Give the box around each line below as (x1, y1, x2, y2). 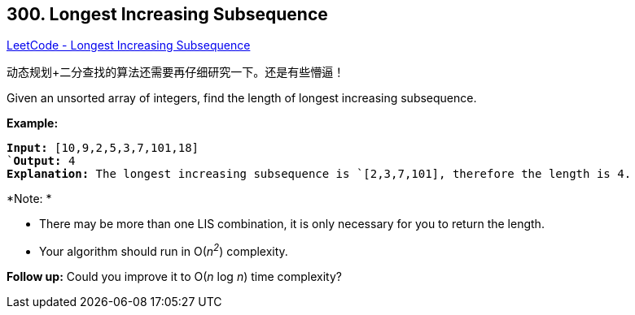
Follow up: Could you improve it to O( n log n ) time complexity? (7, 270, 342, 284)
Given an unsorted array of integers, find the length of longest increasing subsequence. (7, 91, 477, 106)
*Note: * (7, 192, 52, 206)
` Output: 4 (7, 154, 76, 168)
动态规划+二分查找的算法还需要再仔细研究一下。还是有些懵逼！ (7, 65, 345, 80)
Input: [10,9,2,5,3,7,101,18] (7, 141, 199, 155)
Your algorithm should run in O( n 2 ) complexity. (39, 242, 288, 259)
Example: (7, 116, 59, 131)
